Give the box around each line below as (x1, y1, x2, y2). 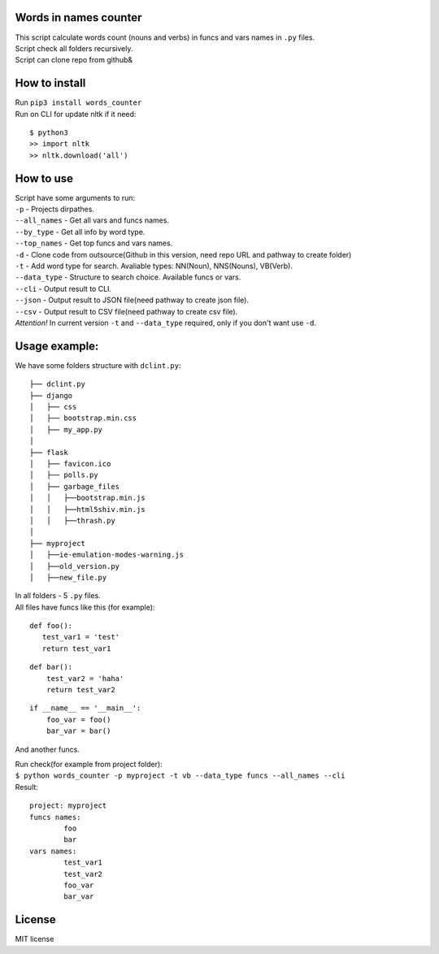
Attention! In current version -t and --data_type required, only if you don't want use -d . (15, 318, 317, 327)
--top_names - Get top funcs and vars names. (15, 238, 173, 248)
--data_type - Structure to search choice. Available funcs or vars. (15, 272, 241, 282)
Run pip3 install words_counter (15, 98, 142, 107)
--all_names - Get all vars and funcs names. (15, 215, 170, 225)
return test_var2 (46, 685, 115, 695)
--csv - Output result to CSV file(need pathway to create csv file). (15, 306, 238, 316)
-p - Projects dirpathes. (15, 204, 95, 215)
